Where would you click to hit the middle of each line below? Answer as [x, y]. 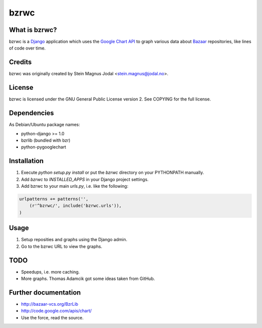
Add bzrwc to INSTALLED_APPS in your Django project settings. [85, 179]
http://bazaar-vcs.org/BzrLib [50, 304]
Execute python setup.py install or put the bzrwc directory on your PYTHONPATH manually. [113, 173]
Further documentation [45, 292]
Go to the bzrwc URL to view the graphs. [62, 246]
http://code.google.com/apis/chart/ [57, 311]
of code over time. [27, 48]
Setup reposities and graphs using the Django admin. [74, 240]
